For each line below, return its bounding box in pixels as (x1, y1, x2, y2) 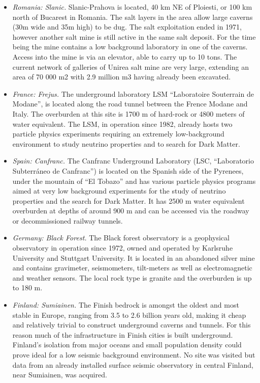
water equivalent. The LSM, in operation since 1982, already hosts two (12, 118, 233, 129)
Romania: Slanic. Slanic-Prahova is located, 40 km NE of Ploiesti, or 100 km (12, 2, 252, 12)
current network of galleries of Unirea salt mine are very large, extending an (12, 61, 249, 72)
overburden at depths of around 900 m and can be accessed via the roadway (12, 205, 249, 216)
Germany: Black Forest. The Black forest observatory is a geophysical (12, 232, 230, 243)
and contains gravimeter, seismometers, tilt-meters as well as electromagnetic (12, 262, 252, 273)
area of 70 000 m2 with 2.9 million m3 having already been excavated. (12, 71, 231, 82)
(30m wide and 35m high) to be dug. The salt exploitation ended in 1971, (12, 21, 242, 32)
